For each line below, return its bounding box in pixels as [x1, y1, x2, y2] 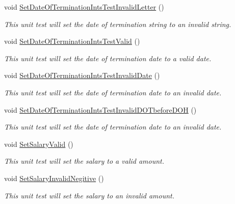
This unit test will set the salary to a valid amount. [4, 156, 165, 166]
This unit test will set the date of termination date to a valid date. [4, 53, 212, 63]
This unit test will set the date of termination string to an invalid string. [4, 18, 231, 29]
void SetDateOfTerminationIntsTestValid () [4, 36, 140, 46]
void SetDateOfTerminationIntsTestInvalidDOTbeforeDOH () [4, 104, 197, 115]
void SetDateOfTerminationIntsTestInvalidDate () [4, 70, 160, 81]
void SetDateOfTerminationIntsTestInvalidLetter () [4, 2, 164, 12]
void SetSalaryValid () [4, 138, 73, 149]
